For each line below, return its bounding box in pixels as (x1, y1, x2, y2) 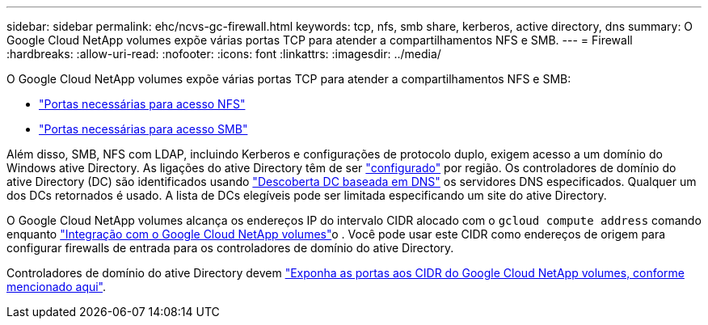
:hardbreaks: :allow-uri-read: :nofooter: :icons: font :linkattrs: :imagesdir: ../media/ (6, 47, 441, 61)
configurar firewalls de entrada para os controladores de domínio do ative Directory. (6, 241, 454, 255)
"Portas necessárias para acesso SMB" (39, 122, 248, 136)
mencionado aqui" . (6, 280, 107, 293)
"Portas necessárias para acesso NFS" (39, 97, 246, 111)
